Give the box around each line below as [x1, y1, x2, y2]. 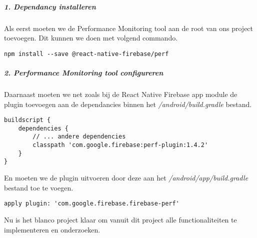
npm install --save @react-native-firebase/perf [4, 50, 169, 57]
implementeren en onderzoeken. [4, 224, 100, 234]
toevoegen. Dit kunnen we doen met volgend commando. [4, 32, 178, 43]
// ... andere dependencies [32, 133, 126, 140]
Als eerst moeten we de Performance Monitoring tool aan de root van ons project [4, 22, 253, 33]
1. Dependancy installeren [4, 1, 96, 11]
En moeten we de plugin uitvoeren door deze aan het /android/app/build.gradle [4, 172, 248, 183]
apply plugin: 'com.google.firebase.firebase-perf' [4, 200, 179, 207]
